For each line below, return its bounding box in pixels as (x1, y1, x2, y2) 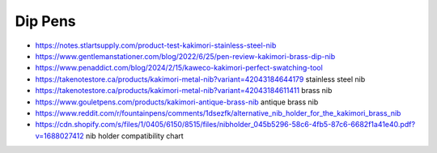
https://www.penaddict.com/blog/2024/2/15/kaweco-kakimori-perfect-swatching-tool (35, 63, 323, 73)
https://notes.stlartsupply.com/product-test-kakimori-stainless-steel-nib (35, 40, 277, 50)
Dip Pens (15, 12, 76, 30)
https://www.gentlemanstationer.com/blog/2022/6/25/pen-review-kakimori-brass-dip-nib (35, 51, 336, 61)
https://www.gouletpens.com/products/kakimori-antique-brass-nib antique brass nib (35, 97, 319, 107)
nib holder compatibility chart (85, 130, 184, 141)
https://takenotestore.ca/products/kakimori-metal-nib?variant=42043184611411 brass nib (35, 86, 333, 96)
